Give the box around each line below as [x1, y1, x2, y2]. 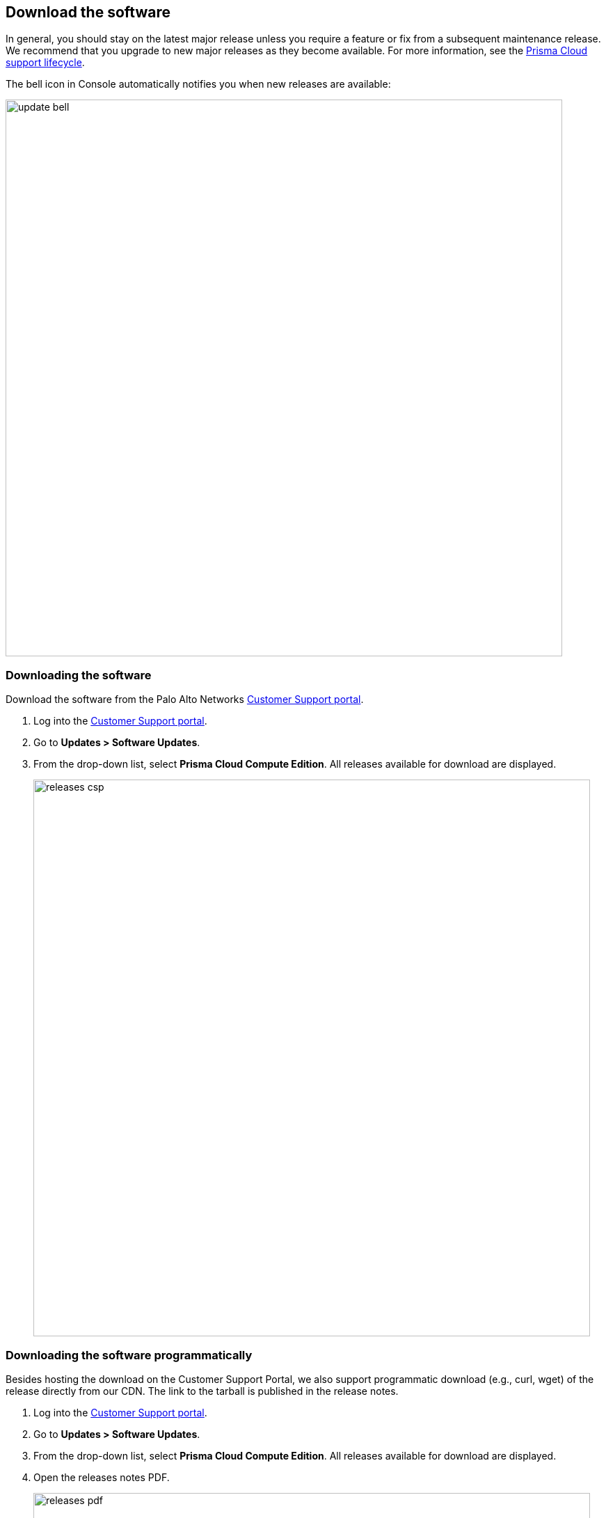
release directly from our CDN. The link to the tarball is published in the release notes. [6, 1384, 399, 1397]
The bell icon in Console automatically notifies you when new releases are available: [6, 78, 391, 90]
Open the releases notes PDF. [33, 1471, 170, 1483]
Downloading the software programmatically [6, 1347, 253, 1362]
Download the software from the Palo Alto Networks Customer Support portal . [6, 693, 364, 706]
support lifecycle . [6, 56, 85, 69]
